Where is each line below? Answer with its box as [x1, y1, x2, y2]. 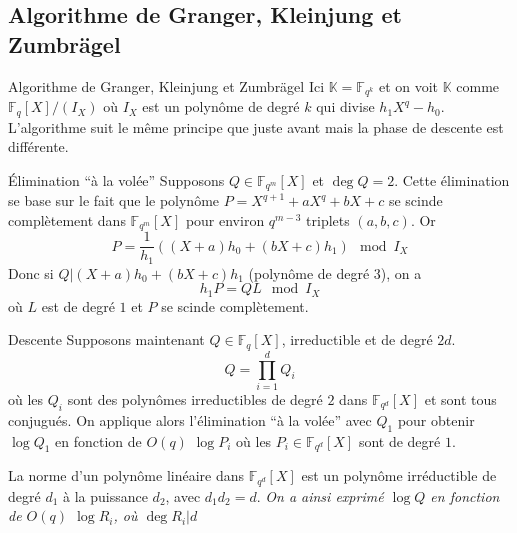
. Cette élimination [394, 169, 510, 190]
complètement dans [8, 209, 126, 230]
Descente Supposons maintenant [8, 329, 205, 350]
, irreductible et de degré [281, 329, 433, 350]
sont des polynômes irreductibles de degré [67, 388, 323, 409]
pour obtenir [397, 409, 475, 430]
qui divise [316, 96, 375, 117]
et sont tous [424, 388, 497, 409]
